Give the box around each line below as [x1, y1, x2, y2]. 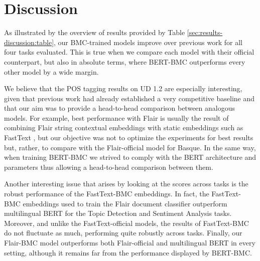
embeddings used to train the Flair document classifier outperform [23, 198, 227, 208]
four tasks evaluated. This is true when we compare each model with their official [4, 47, 254, 57]
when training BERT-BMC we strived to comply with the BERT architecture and [4, 152, 256, 162]
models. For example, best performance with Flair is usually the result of [4, 112, 229, 123]
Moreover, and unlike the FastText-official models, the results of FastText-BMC [4, 217, 249, 228]
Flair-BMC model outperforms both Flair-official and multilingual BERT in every [4, 237, 255, 247]
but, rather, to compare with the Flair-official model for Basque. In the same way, [4, 142, 256, 152]
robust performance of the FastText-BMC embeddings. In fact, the [4, 188, 209, 199]
